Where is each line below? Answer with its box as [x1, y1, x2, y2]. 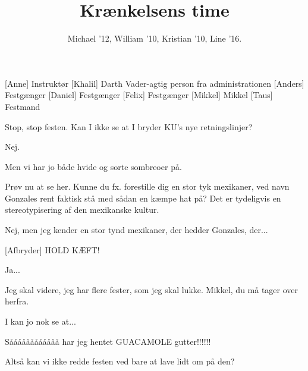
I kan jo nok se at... [5, 315, 76, 328]
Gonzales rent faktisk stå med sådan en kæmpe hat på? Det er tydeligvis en [5, 191, 281, 204]
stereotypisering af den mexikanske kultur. [5, 203, 159, 216]
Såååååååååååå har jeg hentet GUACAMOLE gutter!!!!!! [5, 335, 211, 347]
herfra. [5, 295, 29, 307]
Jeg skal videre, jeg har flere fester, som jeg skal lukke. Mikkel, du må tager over [5, 283, 298, 295]
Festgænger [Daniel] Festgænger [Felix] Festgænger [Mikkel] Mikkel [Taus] [5, 89, 273, 101]
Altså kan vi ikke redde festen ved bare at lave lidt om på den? [5, 355, 235, 367]
